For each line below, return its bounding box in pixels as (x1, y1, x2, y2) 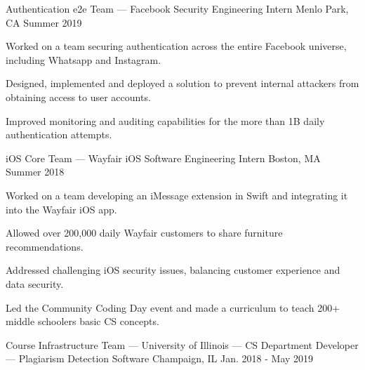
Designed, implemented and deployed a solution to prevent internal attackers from (6, 76, 359, 91)
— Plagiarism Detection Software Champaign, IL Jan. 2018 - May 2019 (6, 351, 314, 366)
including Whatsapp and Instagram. (6, 52, 161, 67)
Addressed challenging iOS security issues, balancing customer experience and (6, 263, 340, 277)
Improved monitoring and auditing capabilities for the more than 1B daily (6, 113, 325, 128)
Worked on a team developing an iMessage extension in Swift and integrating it (6, 187, 348, 202)
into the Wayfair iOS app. (6, 201, 117, 216)
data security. (6, 276, 64, 291)
